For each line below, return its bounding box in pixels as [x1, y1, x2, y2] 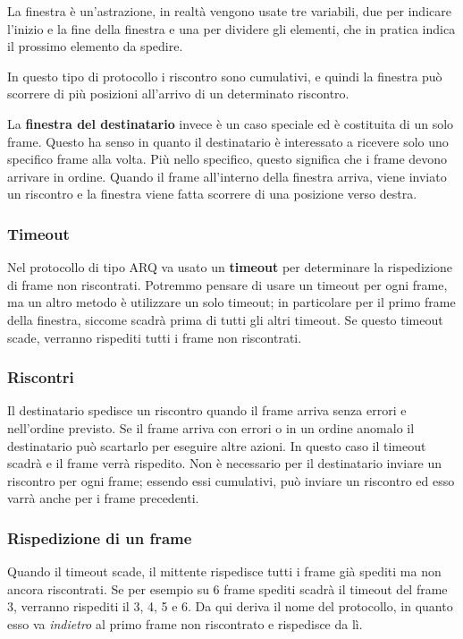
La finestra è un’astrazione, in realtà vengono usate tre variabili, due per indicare [7, 2, 451, 20]
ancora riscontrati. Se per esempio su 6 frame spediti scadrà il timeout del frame [7, 579, 448, 598]
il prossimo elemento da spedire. [7, 37, 183, 55]
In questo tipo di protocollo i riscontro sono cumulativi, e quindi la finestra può [7, 66, 442, 85]
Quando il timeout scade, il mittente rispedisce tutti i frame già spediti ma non [7, 562, 442, 581]
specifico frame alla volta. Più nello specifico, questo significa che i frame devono [7, 149, 448, 168]
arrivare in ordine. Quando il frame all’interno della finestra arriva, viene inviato [7, 166, 447, 185]
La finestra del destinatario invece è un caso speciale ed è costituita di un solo [7, 114, 454, 132]
